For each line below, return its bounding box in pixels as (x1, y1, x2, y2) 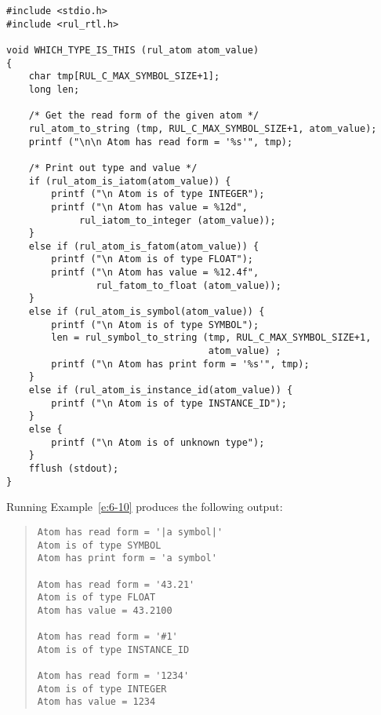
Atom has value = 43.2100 (37, 604, 172, 616)
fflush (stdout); (28, 462, 119, 474)
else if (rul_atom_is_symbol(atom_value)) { (28, 306, 265, 318)
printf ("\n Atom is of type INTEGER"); (51, 188, 265, 200)
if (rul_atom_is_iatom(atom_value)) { (28, 175, 231, 187)
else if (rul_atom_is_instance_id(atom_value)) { (28, 385, 293, 396)
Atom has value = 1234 (37, 696, 156, 708)
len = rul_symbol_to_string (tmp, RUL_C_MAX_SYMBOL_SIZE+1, (51, 332, 372, 344)
